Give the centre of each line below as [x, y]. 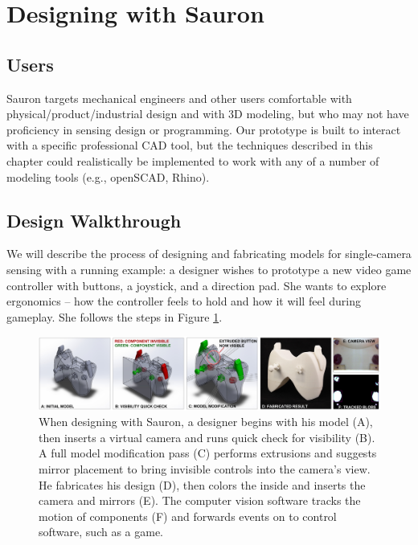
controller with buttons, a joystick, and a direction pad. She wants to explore [197, 285]
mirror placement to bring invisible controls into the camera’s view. [205, 469]
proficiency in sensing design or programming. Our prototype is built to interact [204, 129]
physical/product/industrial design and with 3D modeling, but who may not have [208, 114]
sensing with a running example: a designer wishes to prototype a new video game [209, 269]
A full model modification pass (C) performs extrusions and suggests [208, 453]
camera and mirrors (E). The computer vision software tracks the [200, 500]
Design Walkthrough [94, 220]
